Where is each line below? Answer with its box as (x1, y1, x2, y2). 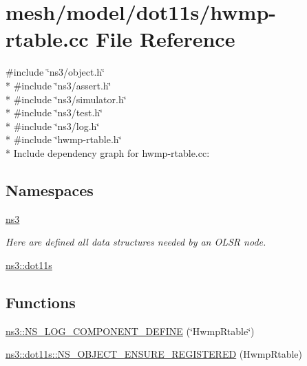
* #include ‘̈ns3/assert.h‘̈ (6, 78, 112, 92)
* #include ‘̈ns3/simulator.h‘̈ (6, 91, 127, 106)
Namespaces (6, 179, 94, 200)
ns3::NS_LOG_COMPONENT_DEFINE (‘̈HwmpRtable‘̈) (6, 323, 255, 338)
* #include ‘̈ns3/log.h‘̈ (6, 118, 100, 133)
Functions (6, 291, 76, 312)
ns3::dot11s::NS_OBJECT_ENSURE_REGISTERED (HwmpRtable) (6, 347, 303, 361)
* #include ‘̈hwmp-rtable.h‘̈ (6, 132, 122, 147)
